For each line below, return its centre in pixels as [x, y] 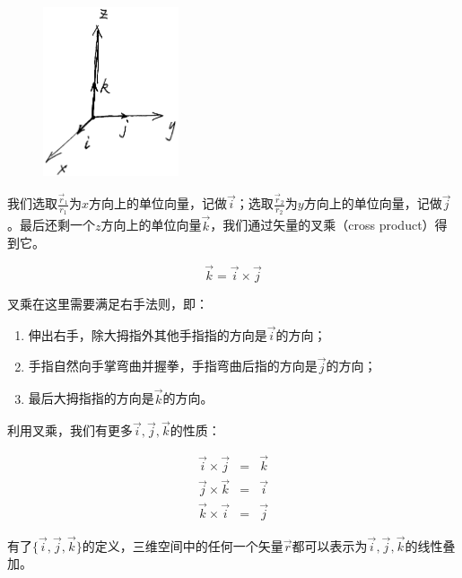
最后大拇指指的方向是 [91, 398]
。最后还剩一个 [51, 225]
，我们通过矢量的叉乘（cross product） [323, 225]
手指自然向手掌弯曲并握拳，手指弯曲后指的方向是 [173, 366]
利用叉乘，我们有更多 [70, 430]
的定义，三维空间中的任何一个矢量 [183, 545]
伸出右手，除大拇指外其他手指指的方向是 [148, 334]
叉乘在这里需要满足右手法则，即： [108, 304]
